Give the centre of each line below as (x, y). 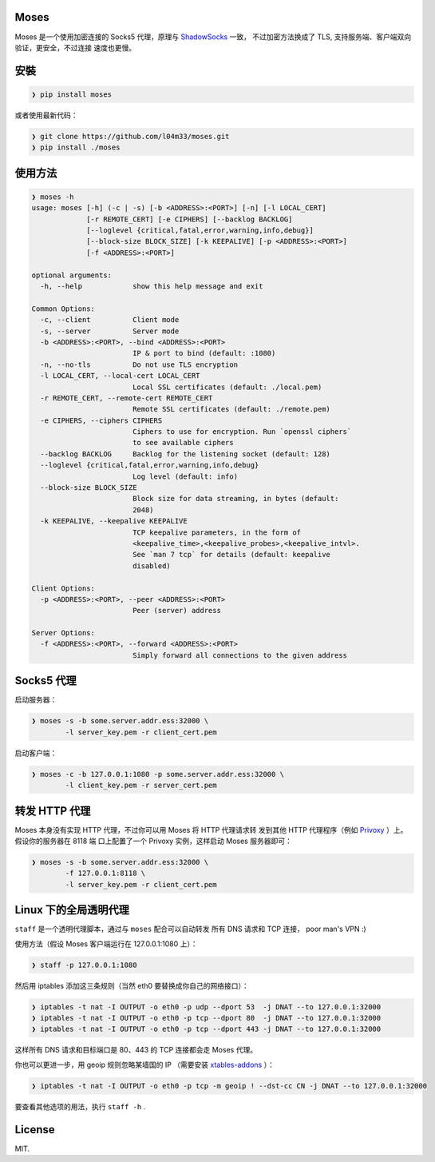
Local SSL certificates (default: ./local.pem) (227, 387)
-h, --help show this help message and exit (152, 286)
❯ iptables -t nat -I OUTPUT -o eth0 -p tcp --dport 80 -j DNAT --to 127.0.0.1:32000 (206, 1018)
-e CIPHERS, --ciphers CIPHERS (101, 420)
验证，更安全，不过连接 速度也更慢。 (75, 47)
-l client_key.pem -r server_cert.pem (141, 786)
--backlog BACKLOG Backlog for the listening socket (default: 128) (186, 454)
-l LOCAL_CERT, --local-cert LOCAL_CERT (120, 376)
